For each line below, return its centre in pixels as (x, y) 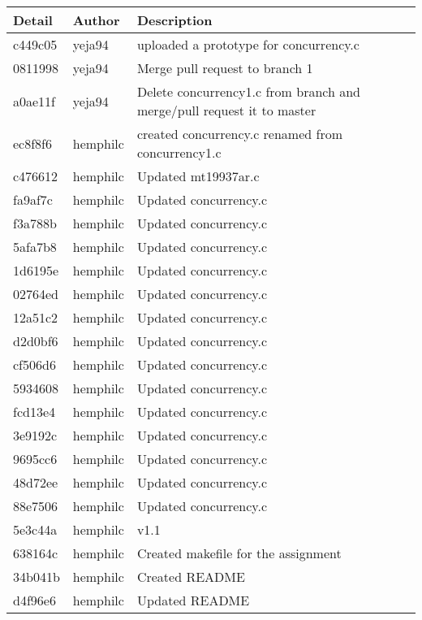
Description (174, 20)
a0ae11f (34, 101)
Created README (191, 577)
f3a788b (35, 223)
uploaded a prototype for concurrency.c (248, 44)
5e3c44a (35, 529)
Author (96, 20)
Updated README (193, 600)
